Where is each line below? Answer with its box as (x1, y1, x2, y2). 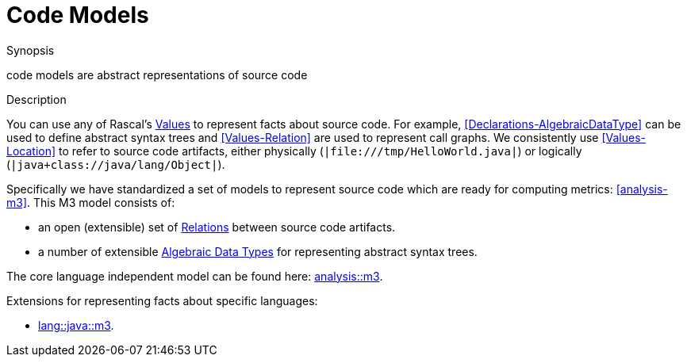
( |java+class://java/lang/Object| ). (6, 157, 225, 171)
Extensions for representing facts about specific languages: (6, 293, 318, 308)
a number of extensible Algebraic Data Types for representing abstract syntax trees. (38, 244, 478, 258)
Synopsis (6, 43, 55, 57)
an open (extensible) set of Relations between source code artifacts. (38, 220, 396, 234)
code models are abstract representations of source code (6, 67, 308, 82)
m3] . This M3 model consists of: (6, 195, 175, 209)
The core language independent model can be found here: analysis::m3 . (6, 269, 383, 283)
